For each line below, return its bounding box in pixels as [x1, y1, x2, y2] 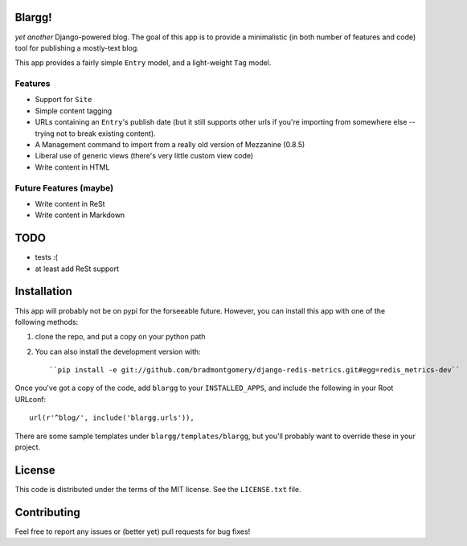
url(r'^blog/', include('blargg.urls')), [29, 413, 195, 422]
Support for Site [35, 95, 92, 105]
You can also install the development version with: [35, 347, 201, 356]
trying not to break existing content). [35, 129, 156, 138]
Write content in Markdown [35, 210, 125, 220]
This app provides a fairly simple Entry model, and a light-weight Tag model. [14, 58, 272, 68]
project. [14, 442, 41, 452]
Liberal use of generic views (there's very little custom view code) [35, 151, 254, 161]
